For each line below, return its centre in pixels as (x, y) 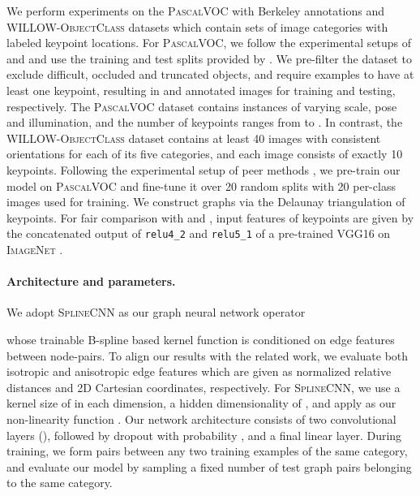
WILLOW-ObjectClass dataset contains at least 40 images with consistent (194, 138)
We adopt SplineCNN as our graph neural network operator (156, 312)
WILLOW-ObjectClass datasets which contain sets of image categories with (197, 26)
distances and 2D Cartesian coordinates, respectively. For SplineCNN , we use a (204, 387)
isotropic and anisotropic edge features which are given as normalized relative (199, 371)
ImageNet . (35, 249)
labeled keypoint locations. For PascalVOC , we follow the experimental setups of (209, 43)
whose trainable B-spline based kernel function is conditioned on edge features (201, 339)
